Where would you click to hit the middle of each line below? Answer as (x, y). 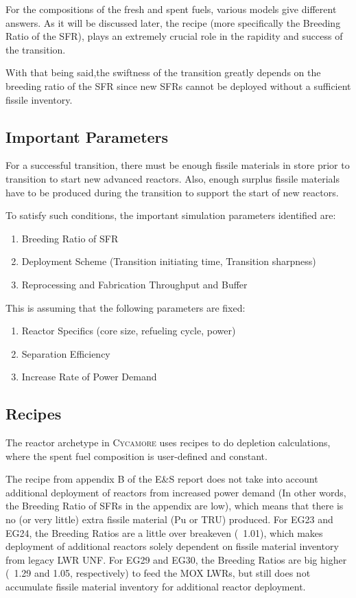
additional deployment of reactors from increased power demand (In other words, (176, 492)
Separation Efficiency (66, 353)
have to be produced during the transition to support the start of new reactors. (172, 192)
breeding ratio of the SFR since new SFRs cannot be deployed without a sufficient (178, 85)
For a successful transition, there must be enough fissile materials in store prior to (178, 165)
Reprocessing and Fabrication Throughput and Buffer (134, 284)
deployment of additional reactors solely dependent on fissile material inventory (172, 546)
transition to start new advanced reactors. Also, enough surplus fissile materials (173, 178)
